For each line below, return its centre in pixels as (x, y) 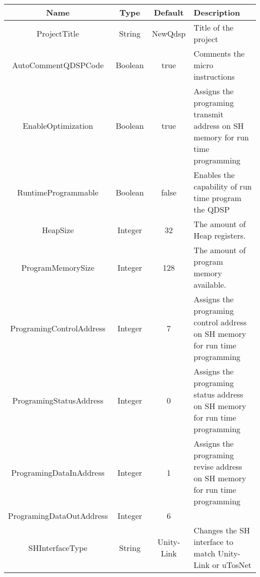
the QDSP (212, 209)
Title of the (213, 27)
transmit (209, 114)
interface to (213, 542)
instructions (214, 76)
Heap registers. (220, 235)
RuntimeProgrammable (58, 192)
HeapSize (58, 230)
